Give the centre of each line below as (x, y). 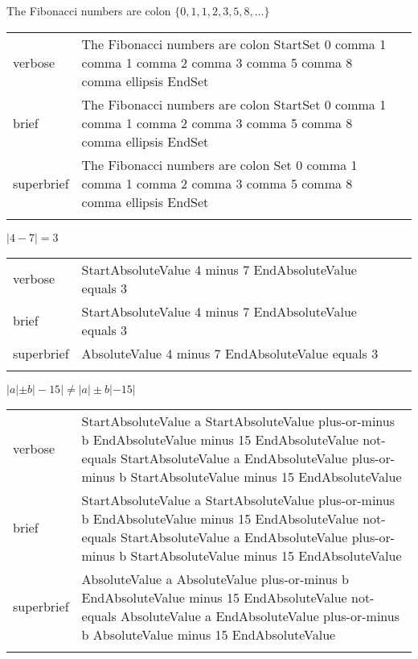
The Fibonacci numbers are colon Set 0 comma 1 (219, 164)
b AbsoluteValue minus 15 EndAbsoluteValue (209, 634)
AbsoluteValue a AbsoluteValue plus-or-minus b (215, 578)
